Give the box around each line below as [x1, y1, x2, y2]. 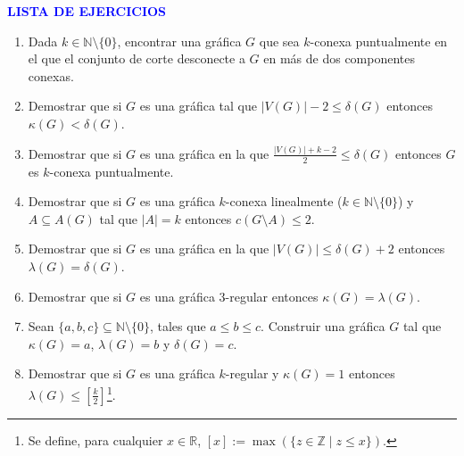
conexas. [28, 66, 74, 85]
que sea [259, 31, 300, 50]
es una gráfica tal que [139, 96, 257, 115]
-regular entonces [225, 286, 319, 305]
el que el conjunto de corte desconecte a [28, 49, 245, 68]
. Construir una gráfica [261, 317, 385, 336]
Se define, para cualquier [28, 430, 163, 449]
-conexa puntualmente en [310, 31, 448, 50]
